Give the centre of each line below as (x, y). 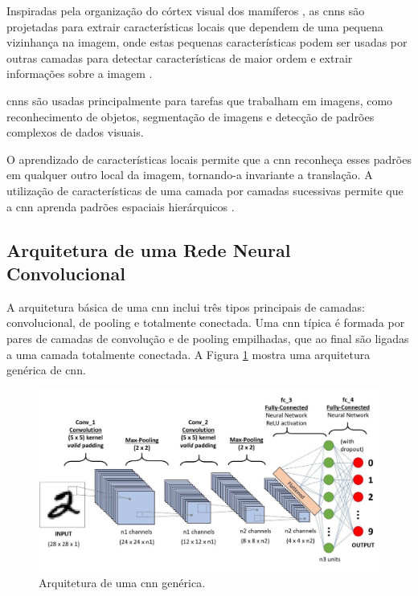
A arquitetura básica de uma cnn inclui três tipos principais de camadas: (186, 306)
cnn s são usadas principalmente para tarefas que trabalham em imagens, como (200, 100)
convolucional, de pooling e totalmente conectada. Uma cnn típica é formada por (206, 322)
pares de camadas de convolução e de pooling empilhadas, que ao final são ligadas (208, 338)
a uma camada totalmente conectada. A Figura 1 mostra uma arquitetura (189, 354)
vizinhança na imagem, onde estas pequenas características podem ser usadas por (207, 42)
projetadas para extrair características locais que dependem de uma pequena (195, 26)
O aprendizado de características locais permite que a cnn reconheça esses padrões (209, 159)
